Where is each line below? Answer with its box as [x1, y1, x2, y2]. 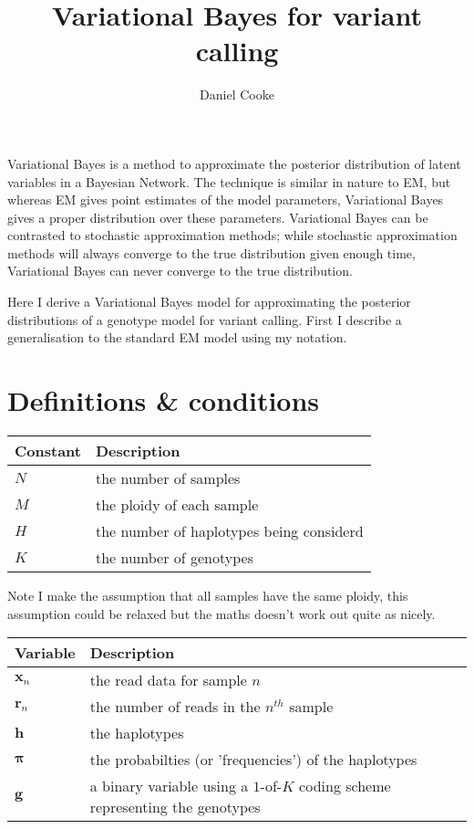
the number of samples [95, 467, 241, 488]
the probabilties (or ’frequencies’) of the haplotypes [89, 749, 417, 771]
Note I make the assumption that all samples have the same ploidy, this [7, 585, 408, 604]
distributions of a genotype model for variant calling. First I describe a [7, 310, 402, 329]
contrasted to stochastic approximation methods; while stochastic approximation [7, 226, 458, 245]
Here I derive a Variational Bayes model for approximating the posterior [7, 292, 411, 311]
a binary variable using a [89, 775, 249, 797]
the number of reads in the [89, 696, 261, 718]
